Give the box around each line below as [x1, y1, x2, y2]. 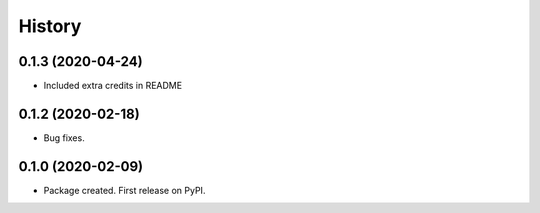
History [18, 15, 82, 37]
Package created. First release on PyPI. [43, 184, 206, 196]
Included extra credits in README [43, 80, 183, 92]
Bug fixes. [43, 131, 85, 144]
